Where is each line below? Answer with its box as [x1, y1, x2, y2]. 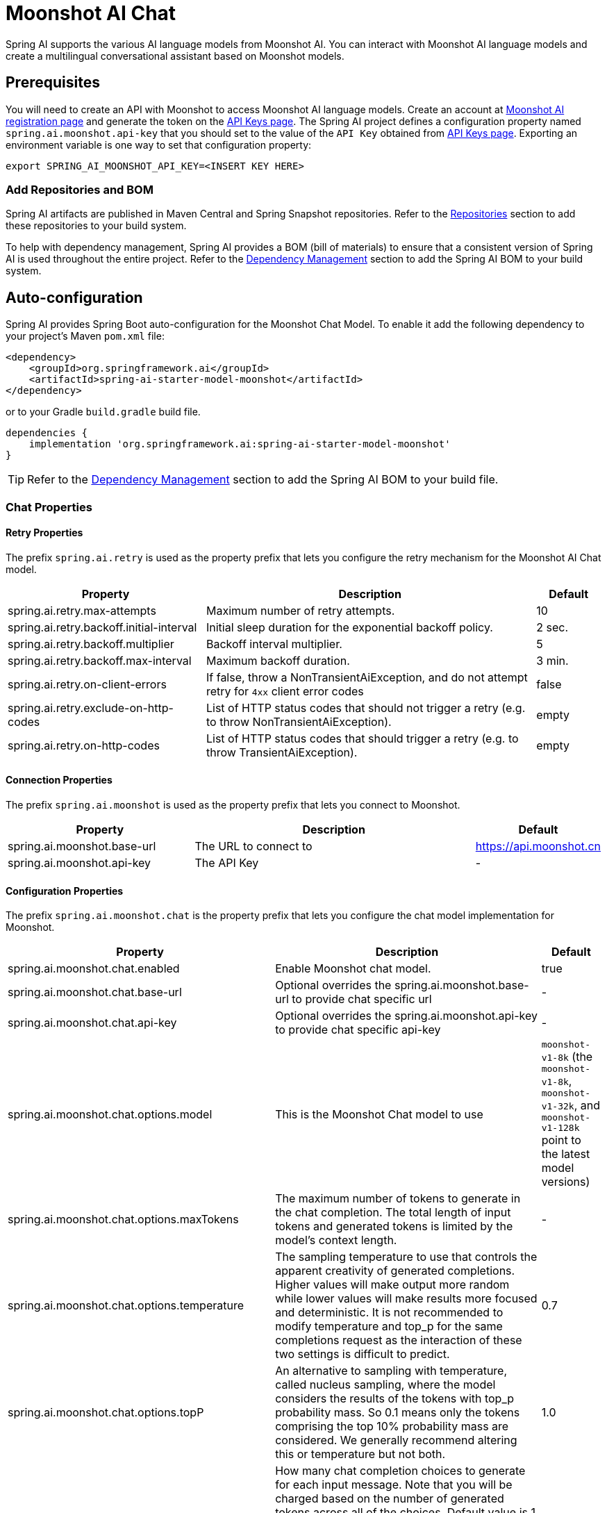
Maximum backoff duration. [206, 653, 350, 668]
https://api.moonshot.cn [475, 839, 601, 853]
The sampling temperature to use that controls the [275, 1250, 538, 1264]
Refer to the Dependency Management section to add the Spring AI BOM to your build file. [27, 472, 499, 487]
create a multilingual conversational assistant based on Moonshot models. [6, 49, 344, 62]
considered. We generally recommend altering [275, 1433, 517, 1448]
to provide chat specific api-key [275, 1023, 441, 1037]
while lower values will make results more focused [275, 1291, 538, 1306]
